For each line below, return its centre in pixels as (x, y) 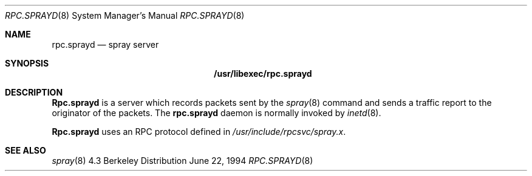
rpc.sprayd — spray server (105, 44)
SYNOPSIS (27, 63)
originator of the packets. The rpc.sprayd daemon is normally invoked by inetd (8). (217, 113)
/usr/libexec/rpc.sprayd (263, 73)
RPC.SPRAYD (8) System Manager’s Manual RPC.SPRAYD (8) (125, 15)
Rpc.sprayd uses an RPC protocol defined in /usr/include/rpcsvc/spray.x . (199, 132)
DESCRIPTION (34, 92)
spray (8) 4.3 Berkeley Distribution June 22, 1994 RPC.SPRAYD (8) (182, 161)
